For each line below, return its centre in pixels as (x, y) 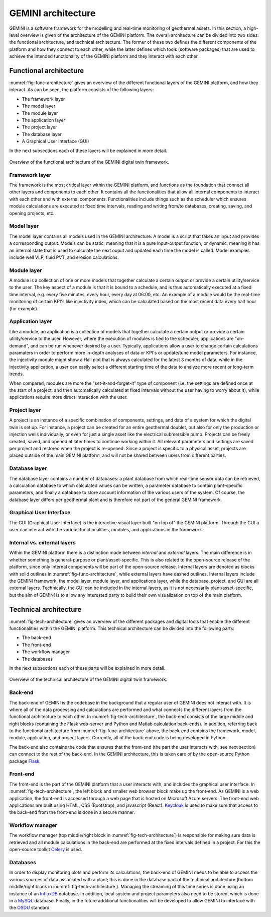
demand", (19, 345)
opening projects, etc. (32, 213)
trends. (17, 374)
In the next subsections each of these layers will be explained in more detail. (88, 151)
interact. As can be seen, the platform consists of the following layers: (82, 90)
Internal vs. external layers (43, 543)
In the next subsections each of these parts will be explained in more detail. (87, 668)
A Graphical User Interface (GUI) (55, 142)
